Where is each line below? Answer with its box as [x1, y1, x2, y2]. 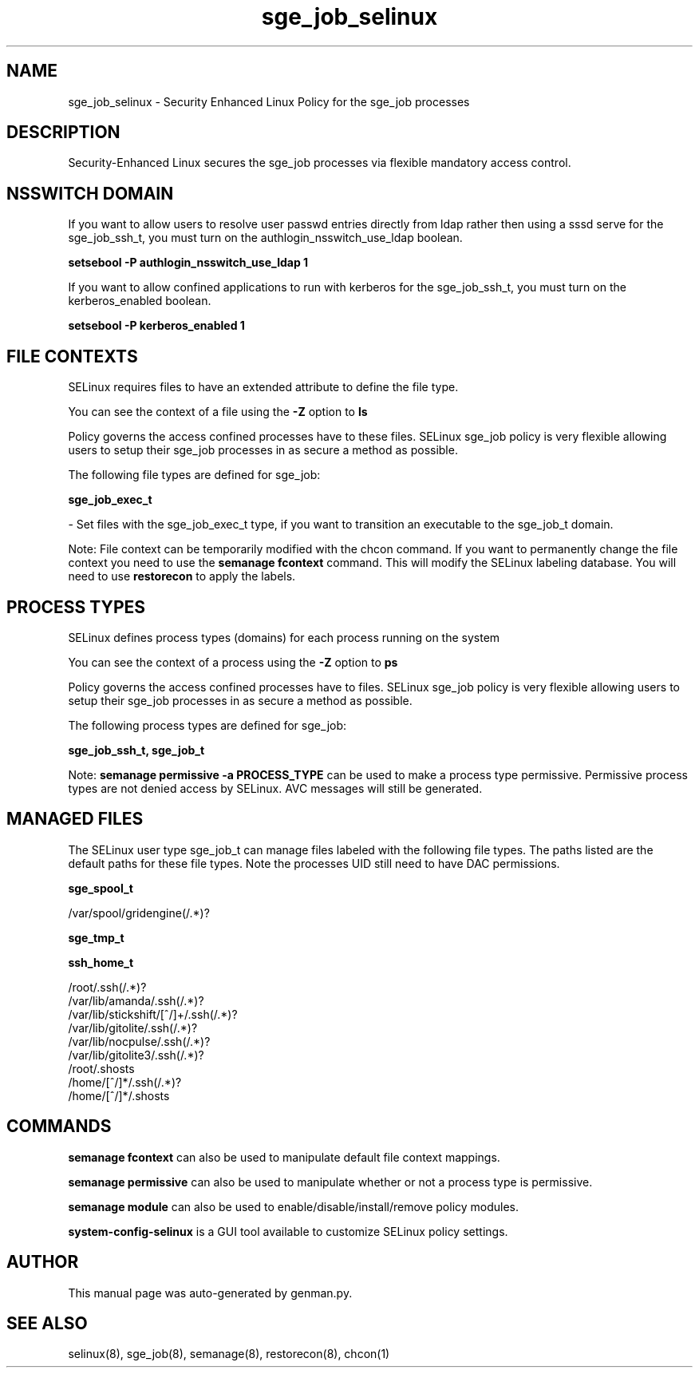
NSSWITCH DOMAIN [6, 183, 174, 204]
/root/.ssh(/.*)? [68, 980, 147, 994]
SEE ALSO [6, 1313, 88, 1333]
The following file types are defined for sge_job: [68, 468, 321, 482]
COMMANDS [6, 1116, 112, 1137]
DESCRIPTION [6, 122, 120, 143]
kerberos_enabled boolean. [68, 294, 211, 308]
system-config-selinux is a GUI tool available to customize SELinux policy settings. [68, 1224, 508, 1238]
